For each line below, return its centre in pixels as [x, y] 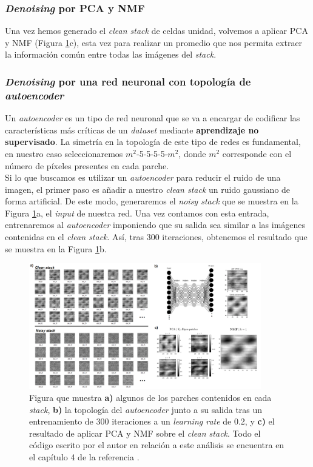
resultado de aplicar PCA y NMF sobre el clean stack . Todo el [145, 433]
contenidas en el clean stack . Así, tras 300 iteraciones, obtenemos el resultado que [156, 237]
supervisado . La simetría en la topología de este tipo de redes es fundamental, [153, 142]
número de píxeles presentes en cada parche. [87, 165]
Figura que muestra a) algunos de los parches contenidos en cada [150, 398]
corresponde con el [257, 153]
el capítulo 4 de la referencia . [84, 457]
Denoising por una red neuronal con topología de [128, 81]
